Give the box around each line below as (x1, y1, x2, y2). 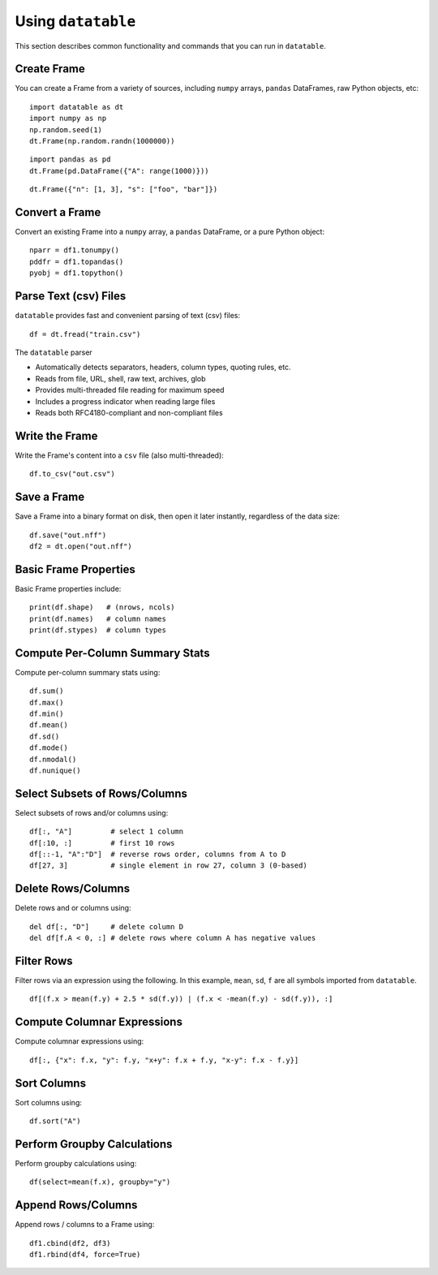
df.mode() (29, 743, 68, 752)
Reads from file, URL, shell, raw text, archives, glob (35, 373, 206, 383)
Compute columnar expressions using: (15, 1036, 144, 1046)
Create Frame (15, 62, 85, 76)
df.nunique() (29, 766, 81, 775)
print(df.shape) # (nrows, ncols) (29, 603, 175, 612)
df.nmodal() (29, 755, 77, 764)
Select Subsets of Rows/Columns (15, 786, 188, 800)
